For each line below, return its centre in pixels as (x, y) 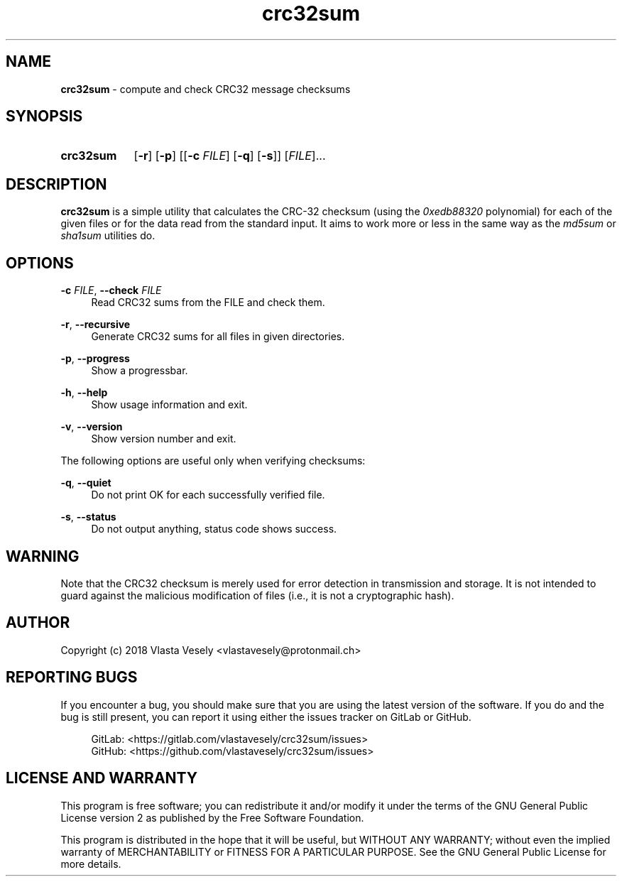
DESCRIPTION (56, 184)
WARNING (43, 556)
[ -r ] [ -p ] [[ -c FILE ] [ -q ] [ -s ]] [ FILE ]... (230, 156)
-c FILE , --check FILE (111, 290)
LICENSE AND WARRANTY (102, 778)
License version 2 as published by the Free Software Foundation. (212, 817)
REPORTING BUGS (72, 677)
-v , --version (92, 427)
